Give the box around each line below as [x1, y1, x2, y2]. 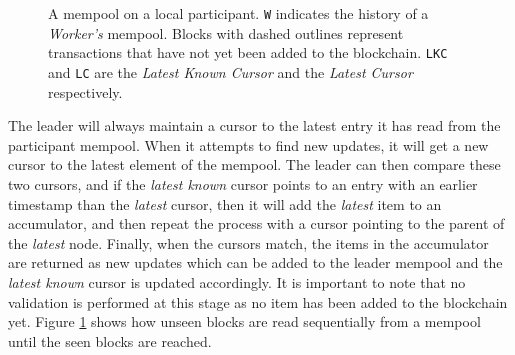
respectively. [48, 81, 123, 102]
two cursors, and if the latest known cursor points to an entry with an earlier [8, 173, 478, 194]
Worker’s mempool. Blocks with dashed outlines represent [48, 22, 404, 43]
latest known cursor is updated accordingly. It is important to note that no [8, 271, 466, 292]
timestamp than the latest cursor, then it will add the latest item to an [8, 193, 442, 214]
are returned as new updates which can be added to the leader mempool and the [8, 252, 503, 273]
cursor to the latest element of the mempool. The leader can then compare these [8, 154, 501, 175]
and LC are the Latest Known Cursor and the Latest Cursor [48, 61, 413, 82]
